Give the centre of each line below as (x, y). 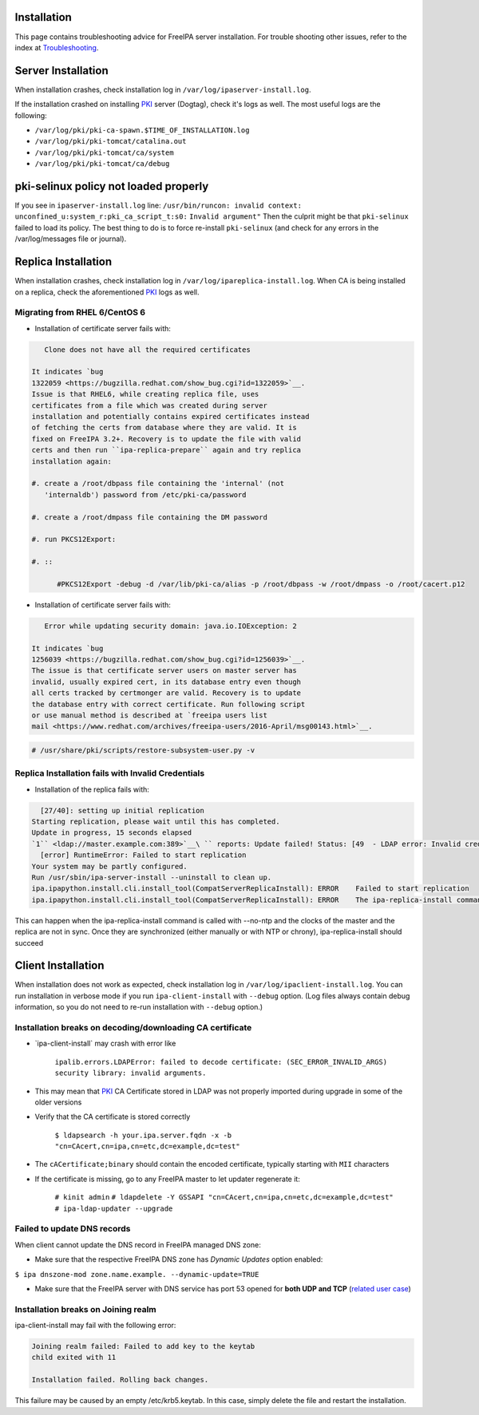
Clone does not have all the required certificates (147, 350)
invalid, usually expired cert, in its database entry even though (166, 682)
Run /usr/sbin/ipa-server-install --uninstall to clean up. (152, 877)
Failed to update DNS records (73, 1229)
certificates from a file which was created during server (149, 405)
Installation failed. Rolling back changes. (120, 1380)
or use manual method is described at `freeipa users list (149, 715)
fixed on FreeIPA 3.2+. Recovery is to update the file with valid (166, 439)
